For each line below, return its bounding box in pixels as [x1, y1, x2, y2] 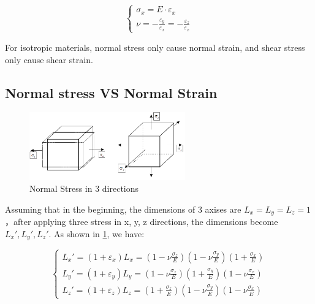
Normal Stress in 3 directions [29, 182, 139, 195]
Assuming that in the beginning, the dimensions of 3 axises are [5, 202, 241, 215]
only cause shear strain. [5, 53, 93, 66]
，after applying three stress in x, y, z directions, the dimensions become [5, 215, 278, 228]
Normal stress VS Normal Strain [5, 83, 218, 102]
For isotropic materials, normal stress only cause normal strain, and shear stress [5, 40, 305, 53]
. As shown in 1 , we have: [48, 227, 145, 240]
